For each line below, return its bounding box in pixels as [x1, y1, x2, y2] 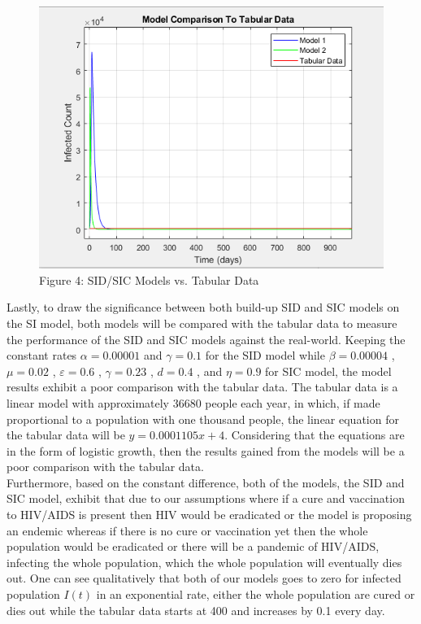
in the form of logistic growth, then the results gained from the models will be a [7, 442, 405, 459]
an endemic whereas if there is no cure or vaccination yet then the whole [7, 521, 368, 539]
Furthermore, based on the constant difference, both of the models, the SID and [7, 473, 405, 491]
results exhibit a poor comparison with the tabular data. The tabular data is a [7, 378, 398, 395]
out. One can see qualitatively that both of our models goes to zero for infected [7, 569, 401, 587]
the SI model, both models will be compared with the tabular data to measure [7, 314, 397, 331]
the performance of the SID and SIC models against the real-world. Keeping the [7, 330, 406, 347]
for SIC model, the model [265, 362, 392, 379]
